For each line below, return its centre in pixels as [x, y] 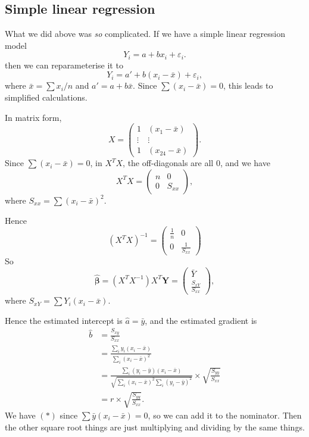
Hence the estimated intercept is [64, 320]
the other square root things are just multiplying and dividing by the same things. [155, 427]
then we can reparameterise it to [64, 65]
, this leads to [248, 85]
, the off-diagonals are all [168, 163]
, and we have [245, 163]
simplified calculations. [46, 97]
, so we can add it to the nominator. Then [225, 415]
